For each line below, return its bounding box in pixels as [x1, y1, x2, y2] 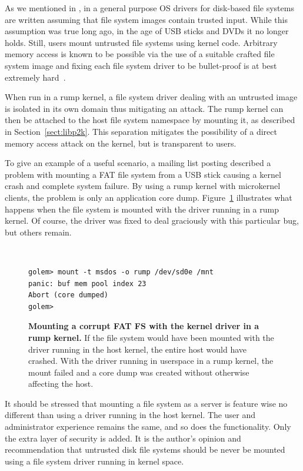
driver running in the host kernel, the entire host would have [28, 343, 247, 355]
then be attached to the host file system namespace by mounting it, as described [5, 114, 295, 126]
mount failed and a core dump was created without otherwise [28, 366, 249, 378]
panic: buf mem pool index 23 [28, 279, 146, 288]
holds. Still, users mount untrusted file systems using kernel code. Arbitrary [5, 36, 278, 48]
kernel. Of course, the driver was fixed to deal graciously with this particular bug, [5, 214, 299, 227]
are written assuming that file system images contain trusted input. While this [5, 13, 288, 25]
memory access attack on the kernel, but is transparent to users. [5, 137, 237, 149]
